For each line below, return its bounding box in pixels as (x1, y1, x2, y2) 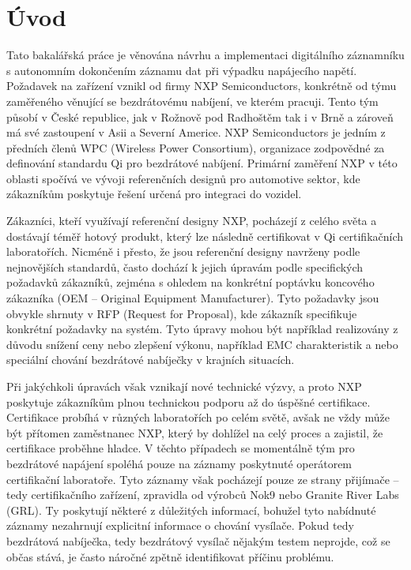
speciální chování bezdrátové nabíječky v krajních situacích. (6, 351, 295, 368)
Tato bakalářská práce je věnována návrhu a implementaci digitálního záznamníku (6, 47, 405, 63)
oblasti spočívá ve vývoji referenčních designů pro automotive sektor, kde (6, 170, 360, 186)
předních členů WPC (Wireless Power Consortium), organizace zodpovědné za (6, 139, 385, 156)
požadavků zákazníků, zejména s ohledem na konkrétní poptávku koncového (6, 274, 375, 291)
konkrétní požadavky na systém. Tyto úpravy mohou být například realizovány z (6, 321, 398, 337)
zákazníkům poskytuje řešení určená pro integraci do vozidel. (6, 186, 302, 202)
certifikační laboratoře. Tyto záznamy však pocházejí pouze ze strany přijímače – (6, 471, 399, 487)
